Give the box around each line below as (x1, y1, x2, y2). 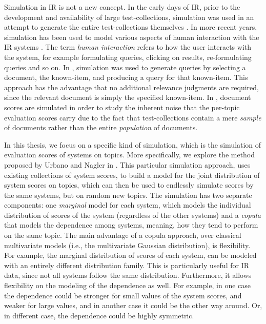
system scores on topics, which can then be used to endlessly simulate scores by (4, 179, 254, 190)
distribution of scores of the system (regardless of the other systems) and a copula (4, 209, 261, 220)
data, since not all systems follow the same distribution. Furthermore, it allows (4, 270, 252, 280)
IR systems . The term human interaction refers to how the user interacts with (4, 42, 252, 52)
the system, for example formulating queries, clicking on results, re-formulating (4, 51, 252, 62)
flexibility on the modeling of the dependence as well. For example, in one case (4, 280, 251, 291)
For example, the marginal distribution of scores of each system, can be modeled (4, 250, 257, 260)
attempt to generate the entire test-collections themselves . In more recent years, (4, 22, 257, 32)
